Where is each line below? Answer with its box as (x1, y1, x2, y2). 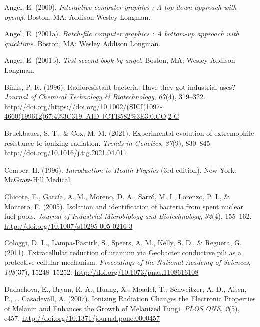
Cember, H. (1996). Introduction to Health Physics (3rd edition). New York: (4, 164, 236, 175)
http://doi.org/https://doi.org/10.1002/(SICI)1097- (4, 101, 162, 111)
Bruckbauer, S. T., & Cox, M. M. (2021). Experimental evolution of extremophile (4, 127, 254, 138)
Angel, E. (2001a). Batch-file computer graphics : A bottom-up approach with (4, 28, 239, 39)
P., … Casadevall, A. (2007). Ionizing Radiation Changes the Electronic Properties (4, 293, 256, 304)
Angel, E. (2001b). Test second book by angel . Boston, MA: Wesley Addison (4, 55, 235, 65)
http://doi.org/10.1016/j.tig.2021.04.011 (4, 147, 127, 158)
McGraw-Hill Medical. (4, 174, 72, 185)
